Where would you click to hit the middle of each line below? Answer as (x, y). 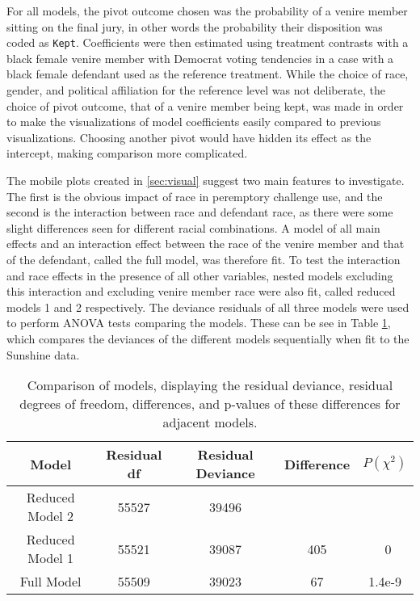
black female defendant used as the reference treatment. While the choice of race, (208, 74)
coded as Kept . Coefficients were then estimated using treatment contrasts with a (208, 42)
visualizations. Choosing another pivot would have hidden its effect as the (189, 137)
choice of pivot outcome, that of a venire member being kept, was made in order (205, 105)
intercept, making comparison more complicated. (127, 153)
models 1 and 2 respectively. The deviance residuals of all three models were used (208, 307)
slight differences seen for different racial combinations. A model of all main (193, 227)
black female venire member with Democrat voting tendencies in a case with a (200, 58)
